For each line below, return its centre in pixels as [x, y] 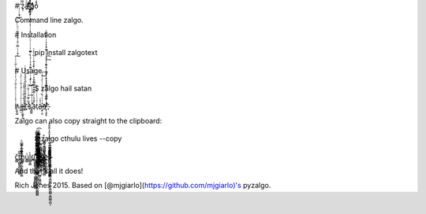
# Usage [28, 70]
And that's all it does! [49, 171]
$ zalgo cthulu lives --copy [78, 138]
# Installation [35, 35]
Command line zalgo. [49, 20]
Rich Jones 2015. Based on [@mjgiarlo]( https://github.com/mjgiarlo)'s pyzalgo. [143, 186]
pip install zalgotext [66, 53]
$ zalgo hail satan [63, 88]
